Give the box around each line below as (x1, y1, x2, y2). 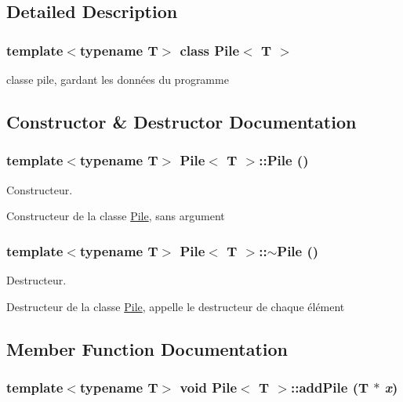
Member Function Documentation (6, 336, 289, 360)
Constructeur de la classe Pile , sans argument (6, 208, 225, 224)
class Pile (180, 40, 240, 60)
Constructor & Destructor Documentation (6, 109, 357, 133)
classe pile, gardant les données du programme (6, 71, 229, 87)
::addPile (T (290, 377, 369, 397)
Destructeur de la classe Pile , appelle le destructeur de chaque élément (6, 298, 345, 314)
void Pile (180, 377, 238, 397)
